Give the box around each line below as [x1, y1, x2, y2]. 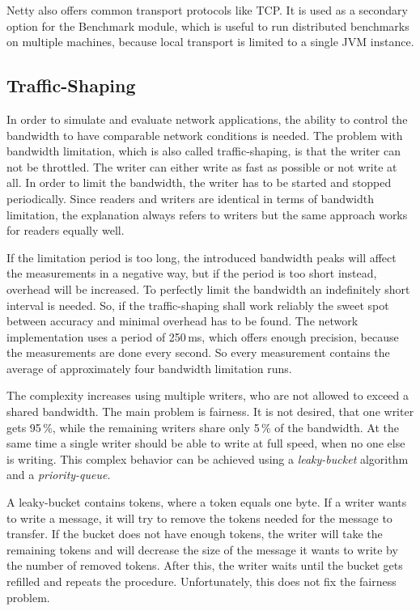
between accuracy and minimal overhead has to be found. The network [6, 312, 358, 329]
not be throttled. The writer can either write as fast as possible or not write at [6, 158, 397, 175]
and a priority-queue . [6, 466, 111, 483]
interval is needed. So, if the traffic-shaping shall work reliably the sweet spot [6, 296, 389, 313]
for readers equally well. [6, 222, 125, 239]
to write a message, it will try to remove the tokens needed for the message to [6, 509, 392, 526]
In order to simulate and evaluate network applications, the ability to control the [6, 110, 408, 127]
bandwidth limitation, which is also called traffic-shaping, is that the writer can [6, 142, 401, 159]
